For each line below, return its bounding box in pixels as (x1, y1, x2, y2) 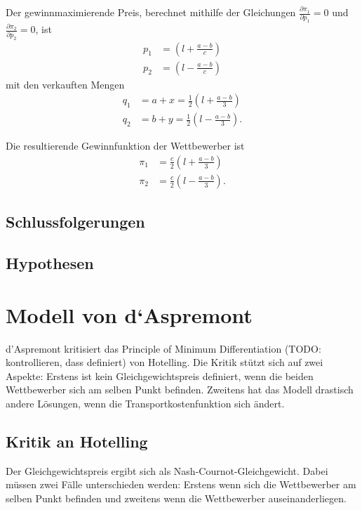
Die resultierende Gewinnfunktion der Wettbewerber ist (6, 138, 245, 153)
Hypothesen (6, 252, 94, 274)
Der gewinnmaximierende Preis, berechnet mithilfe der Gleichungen (6, 5, 296, 19)
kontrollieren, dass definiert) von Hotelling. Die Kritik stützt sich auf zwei (6, 355, 323, 370)
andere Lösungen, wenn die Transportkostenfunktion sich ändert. (6, 395, 285, 410)
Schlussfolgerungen (6, 211, 145, 233)
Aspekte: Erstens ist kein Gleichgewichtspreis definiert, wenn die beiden (6, 368, 314, 383)
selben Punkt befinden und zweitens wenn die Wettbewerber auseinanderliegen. (6, 490, 347, 505)
